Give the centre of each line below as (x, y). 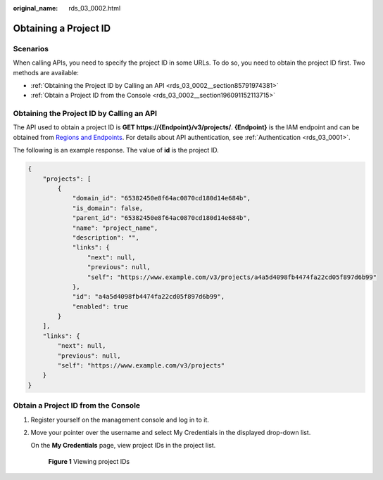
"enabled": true (100, 306)
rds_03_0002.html (95, 8)
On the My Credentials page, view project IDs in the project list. (123, 446)
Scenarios (31, 48)
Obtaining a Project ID (62, 28)
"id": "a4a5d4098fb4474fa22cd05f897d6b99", (149, 297)
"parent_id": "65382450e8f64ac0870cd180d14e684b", (162, 218)
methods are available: (46, 72)
